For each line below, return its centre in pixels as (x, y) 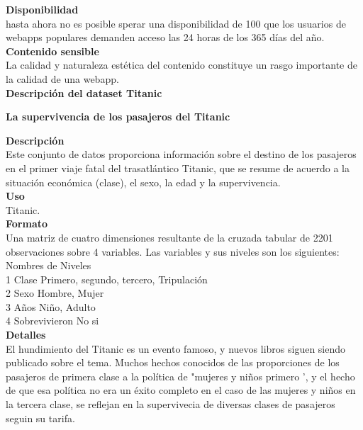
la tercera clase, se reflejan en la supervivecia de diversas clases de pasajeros (171, 404)
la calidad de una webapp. (62, 78)
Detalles (26, 335)
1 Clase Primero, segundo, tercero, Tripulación (107, 279)
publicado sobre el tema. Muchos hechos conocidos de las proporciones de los (173, 362)
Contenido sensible (52, 51)
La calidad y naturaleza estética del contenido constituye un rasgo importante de (181, 65)
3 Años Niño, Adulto (51, 306)
